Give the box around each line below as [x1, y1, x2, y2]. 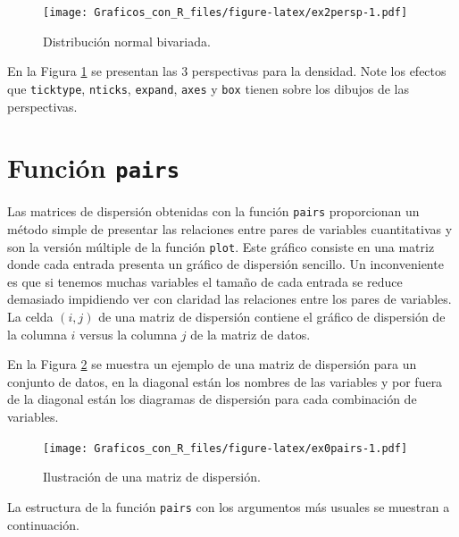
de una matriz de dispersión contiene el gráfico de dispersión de [98, 307, 446, 326]
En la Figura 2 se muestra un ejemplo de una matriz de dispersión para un [7, 355, 417, 373]
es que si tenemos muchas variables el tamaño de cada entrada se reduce [7, 272, 403, 290]
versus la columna [79, 324, 178, 343]
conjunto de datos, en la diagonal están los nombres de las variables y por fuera [7, 372, 443, 390]
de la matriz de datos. [190, 324, 311, 343]
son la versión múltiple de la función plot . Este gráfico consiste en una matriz [7, 237, 435, 256]
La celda [7, 307, 54, 326]
